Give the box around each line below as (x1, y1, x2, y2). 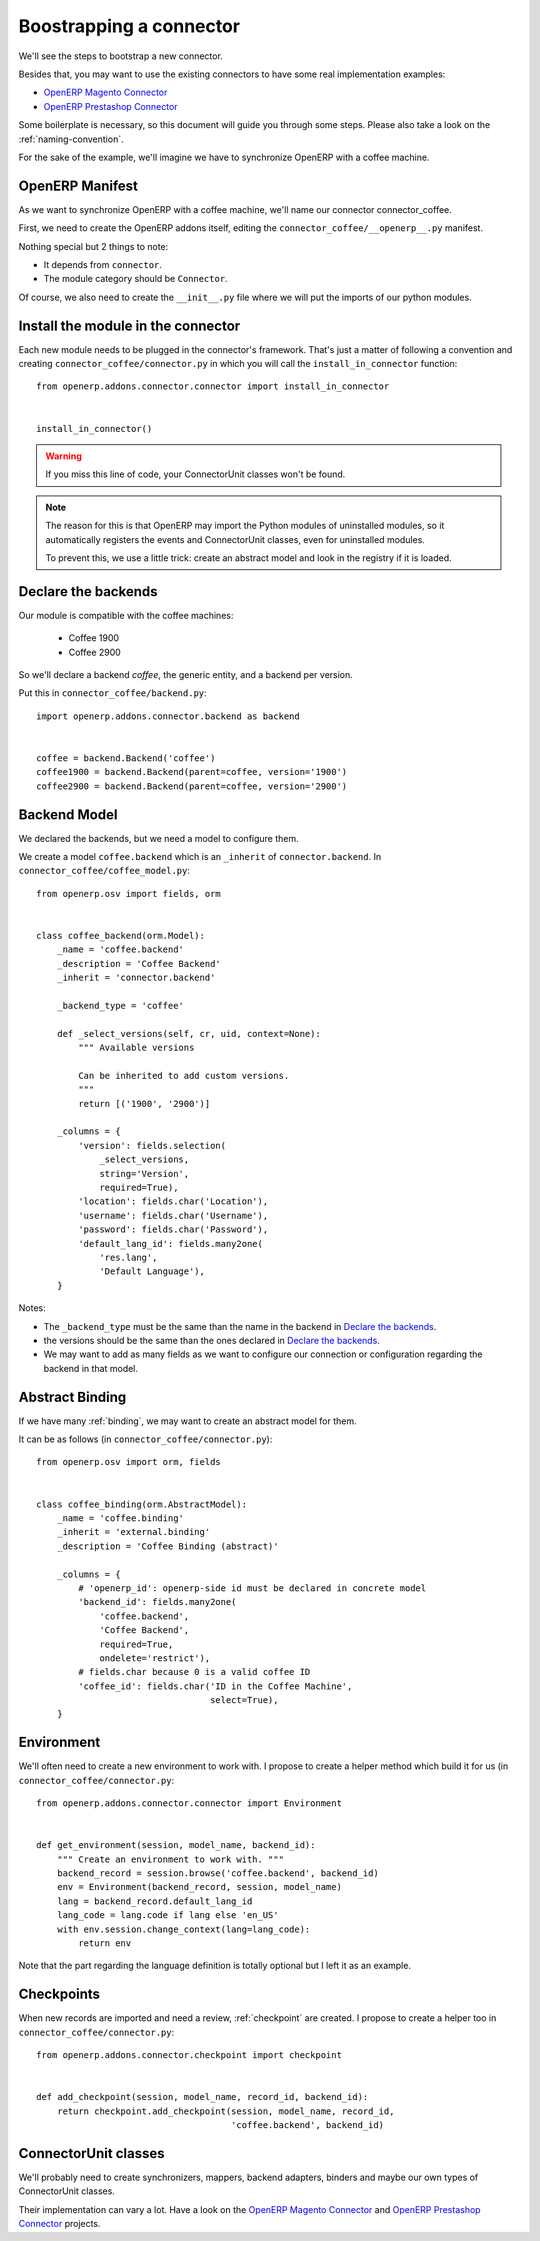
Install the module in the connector (18, 317, 241, 334)
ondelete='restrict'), (99, 1652, 211, 1664)
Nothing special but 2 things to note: (18, 240, 169, 252)
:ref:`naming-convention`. (18, 133, 124, 145)
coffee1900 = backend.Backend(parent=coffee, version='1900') (36, 766, 348, 778)
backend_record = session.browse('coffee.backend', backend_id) (56, 1868, 379, 1879)
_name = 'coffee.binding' (56, 1512, 185, 1524)
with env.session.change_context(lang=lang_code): (56, 1923, 311, 1935)
